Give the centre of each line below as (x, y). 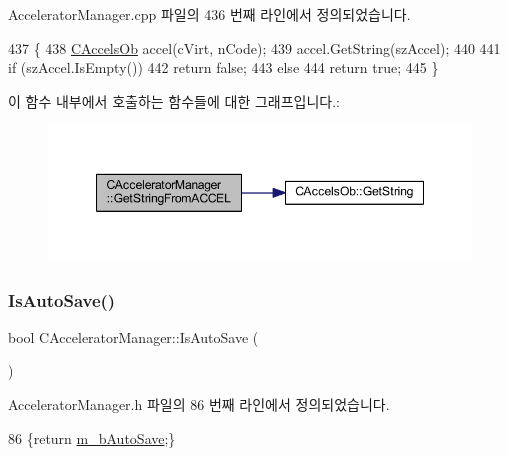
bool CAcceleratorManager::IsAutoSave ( (133, 336)
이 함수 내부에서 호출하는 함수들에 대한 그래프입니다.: (174, 100)
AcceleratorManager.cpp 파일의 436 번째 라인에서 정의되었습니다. (209, 14)
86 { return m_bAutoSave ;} (92, 437)
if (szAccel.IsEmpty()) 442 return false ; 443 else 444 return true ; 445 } (223, 67)
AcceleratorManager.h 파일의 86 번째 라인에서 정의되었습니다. (199, 404)
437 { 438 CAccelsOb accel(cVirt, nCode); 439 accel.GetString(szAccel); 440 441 (254, 47)
